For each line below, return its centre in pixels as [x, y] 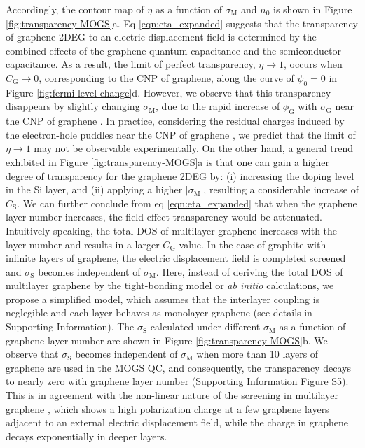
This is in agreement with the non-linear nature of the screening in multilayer [172, 395]
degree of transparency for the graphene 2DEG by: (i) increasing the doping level [180, 175]
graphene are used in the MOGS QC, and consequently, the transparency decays [178, 367]
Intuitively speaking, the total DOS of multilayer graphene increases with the [172, 230]
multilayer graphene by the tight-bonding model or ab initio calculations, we [170, 285]
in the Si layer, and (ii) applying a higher [94, 189]
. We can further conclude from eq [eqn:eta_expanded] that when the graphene [187, 203]
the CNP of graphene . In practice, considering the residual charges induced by [175, 121]
